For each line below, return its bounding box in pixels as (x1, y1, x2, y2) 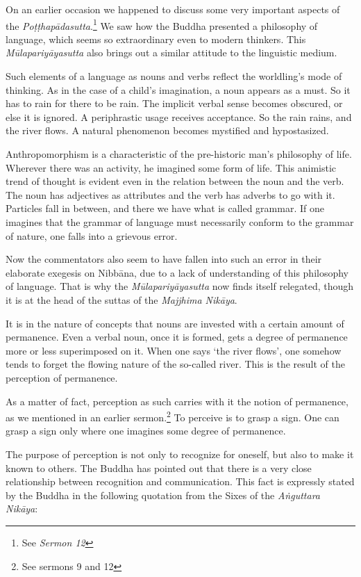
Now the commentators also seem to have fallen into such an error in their (6, 252, 322, 266)
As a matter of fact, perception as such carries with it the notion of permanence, (6, 393, 349, 408)
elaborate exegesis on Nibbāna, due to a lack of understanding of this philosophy (6, 265, 349, 279)
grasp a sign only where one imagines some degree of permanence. (6, 423, 286, 438)
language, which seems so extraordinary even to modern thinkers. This (6, 31, 306, 46)
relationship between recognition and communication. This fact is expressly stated (6, 474, 355, 489)
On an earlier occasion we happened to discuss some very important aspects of (6, 2, 340, 16)
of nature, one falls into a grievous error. (6, 228, 178, 243)
